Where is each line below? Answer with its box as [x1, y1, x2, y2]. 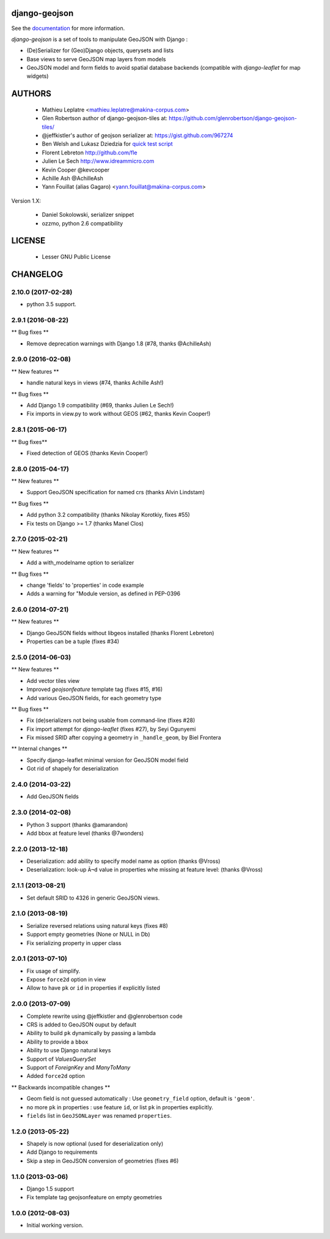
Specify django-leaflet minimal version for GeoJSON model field [26, 756, 189, 764]
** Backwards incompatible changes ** [11, 1083, 111, 1091]
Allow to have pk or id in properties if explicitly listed [26, 984, 160, 992]
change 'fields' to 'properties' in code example [26, 581, 144, 589]
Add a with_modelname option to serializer [26, 559, 134, 567]
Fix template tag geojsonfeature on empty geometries [26, 1194, 162, 1201]
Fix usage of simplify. [26, 967, 81, 974]
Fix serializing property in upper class [26, 939, 122, 946]
